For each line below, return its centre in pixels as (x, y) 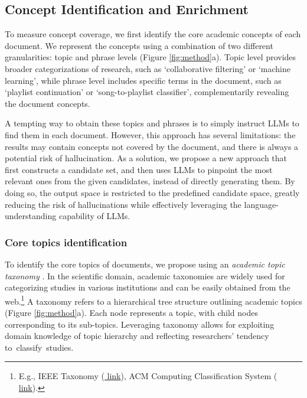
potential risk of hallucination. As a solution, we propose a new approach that (146, 158)
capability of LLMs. (94, 216)
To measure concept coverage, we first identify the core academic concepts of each (153, 34)
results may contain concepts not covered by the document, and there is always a (152, 146)
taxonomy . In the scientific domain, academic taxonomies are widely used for (145, 275)
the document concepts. (48, 103)
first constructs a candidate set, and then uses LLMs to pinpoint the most (139, 169)
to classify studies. (39, 347)
